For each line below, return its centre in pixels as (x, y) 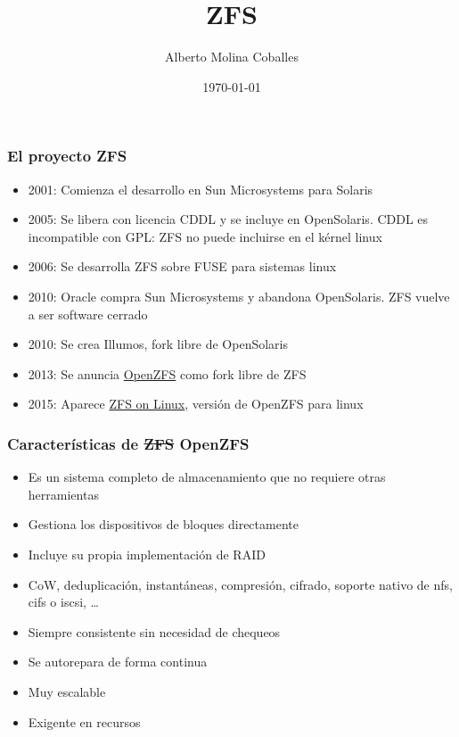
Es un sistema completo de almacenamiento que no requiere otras (207, 477)
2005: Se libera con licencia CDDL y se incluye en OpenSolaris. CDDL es (228, 219)
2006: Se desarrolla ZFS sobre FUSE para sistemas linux (182, 266)
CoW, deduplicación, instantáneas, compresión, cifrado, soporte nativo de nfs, (240, 584)
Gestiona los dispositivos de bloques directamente (163, 524)
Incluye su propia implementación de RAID (147, 554)
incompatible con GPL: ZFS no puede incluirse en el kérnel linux (205, 236)
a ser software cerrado (88, 314)
